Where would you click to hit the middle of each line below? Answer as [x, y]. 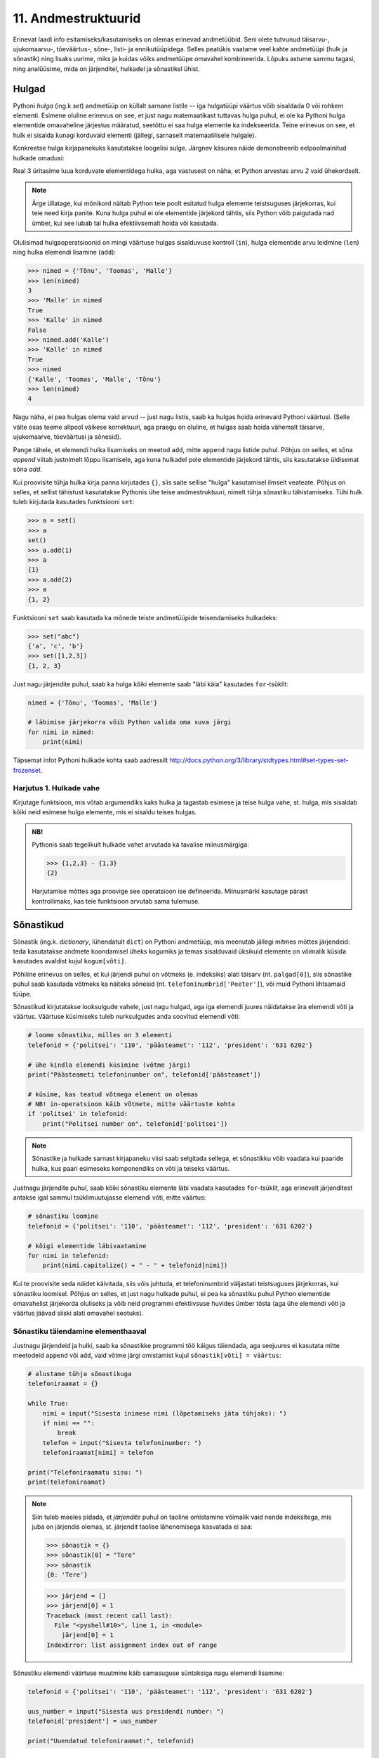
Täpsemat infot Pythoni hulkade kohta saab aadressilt [91, 760]
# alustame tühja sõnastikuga [80, 1374]
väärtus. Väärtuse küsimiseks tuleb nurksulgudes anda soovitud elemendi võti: [126, 1017]
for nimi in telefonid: [69, 1256]
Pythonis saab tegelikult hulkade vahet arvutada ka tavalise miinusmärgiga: [140, 845]
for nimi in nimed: [61, 732]
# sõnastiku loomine [63, 1216]
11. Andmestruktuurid [77, 18]
